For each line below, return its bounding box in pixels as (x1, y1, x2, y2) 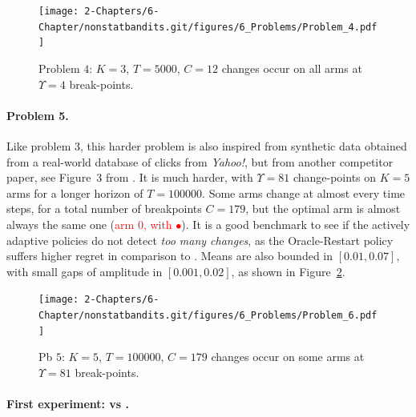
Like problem (6, 137, 71, 154)
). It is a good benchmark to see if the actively (181, 215, 410, 232)
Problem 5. (6, 106, 69, 123)
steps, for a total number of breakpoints (6, 200, 202, 217)
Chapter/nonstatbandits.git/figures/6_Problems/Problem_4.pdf (38, 21, 378, 33)
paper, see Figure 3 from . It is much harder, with (6, 169, 253, 186)
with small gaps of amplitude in (6, 263, 163, 279)
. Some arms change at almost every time (202, 184, 406, 201)
